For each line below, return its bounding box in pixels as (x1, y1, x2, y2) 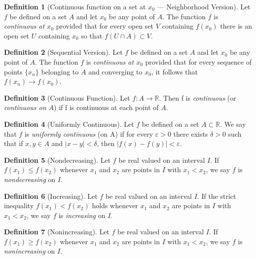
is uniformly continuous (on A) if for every (24, 128, 153, 139)
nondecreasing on (4, 174, 56, 184)
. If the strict (197, 190, 236, 201)
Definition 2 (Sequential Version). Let (4, 47, 123, 57)
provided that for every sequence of (145, 56, 252, 67)
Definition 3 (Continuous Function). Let (4, 92, 130, 103)
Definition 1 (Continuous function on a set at (4, 1, 146, 11)
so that (81, 30, 103, 40)
